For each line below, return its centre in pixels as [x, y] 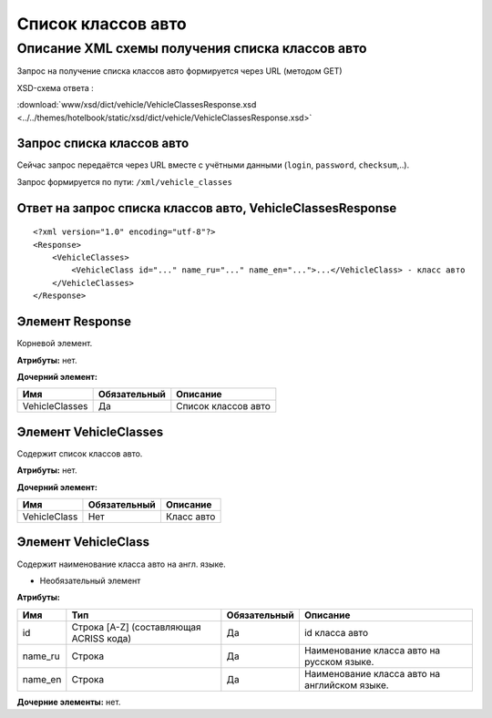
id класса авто [336, 632]
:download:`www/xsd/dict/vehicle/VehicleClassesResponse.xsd [137, 105]
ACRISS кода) [102, 638]
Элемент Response [74, 322]
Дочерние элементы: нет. [69, 702]
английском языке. [346, 685]
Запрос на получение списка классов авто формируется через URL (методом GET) [179, 71]
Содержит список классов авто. [80, 453]
